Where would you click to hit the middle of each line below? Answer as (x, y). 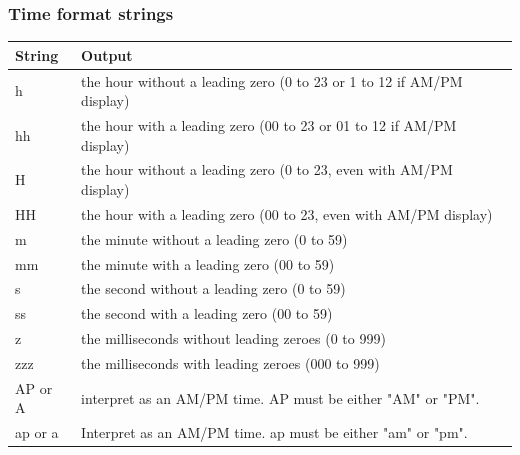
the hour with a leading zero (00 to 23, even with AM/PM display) (287, 213)
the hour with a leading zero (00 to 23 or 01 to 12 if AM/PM (269, 125)
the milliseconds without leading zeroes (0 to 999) (233, 338)
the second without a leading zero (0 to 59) (213, 288)
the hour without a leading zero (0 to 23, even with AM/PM (267, 169)
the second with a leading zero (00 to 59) (207, 313)
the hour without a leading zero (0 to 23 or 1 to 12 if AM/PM (272, 80)
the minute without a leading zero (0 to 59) (214, 238)
